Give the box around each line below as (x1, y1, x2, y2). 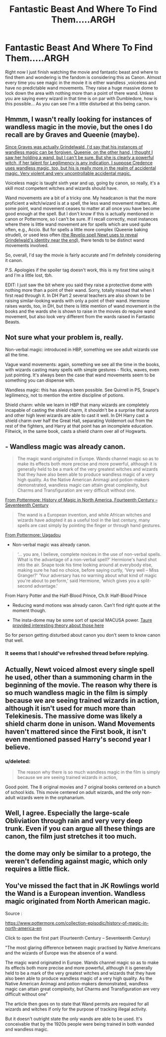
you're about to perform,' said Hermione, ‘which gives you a (17, 578, 140, 584)
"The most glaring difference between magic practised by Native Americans (5, 945, 161, 951)
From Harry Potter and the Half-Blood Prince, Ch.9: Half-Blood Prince (5, 593, 147, 599)
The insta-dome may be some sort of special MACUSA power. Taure (12, 617, 152, 623)
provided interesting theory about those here (12, 622, 104, 628)
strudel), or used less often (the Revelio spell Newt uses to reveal (5, 232, 138, 238)
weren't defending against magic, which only (5, 857, 148, 865)
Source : (5, 910, 22, 916)
